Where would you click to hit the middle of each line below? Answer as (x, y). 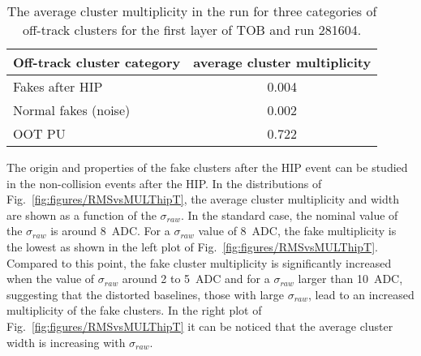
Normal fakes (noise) (72, 110)
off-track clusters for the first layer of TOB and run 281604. (192, 30)
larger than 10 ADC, (350, 279)
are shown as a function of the (82, 214)
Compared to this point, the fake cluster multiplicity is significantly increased (199, 262)
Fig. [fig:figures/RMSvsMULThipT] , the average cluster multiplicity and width (203, 199)
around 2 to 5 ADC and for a (196, 279)
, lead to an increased (361, 294)
